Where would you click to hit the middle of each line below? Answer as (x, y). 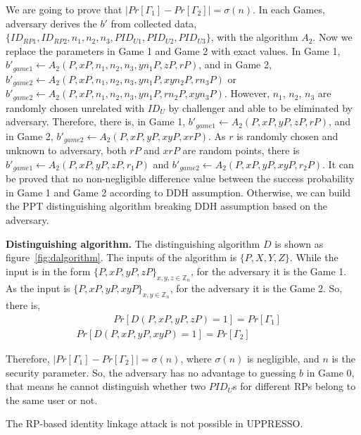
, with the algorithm (254, 37)
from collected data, (154, 23)
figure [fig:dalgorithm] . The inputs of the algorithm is (121, 257)
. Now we (332, 37)
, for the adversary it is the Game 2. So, (256, 288)
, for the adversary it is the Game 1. (269, 271)
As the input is (38, 288)
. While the (314, 257)
